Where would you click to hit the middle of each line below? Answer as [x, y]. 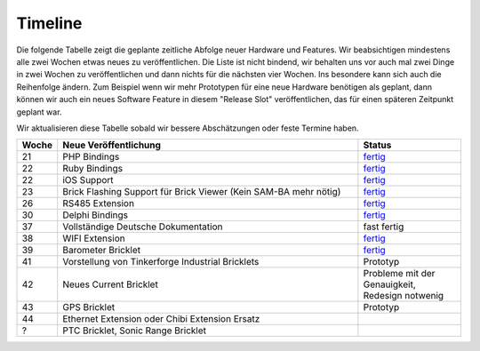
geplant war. [39, 112]
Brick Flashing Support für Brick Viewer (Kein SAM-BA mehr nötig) [202, 192]
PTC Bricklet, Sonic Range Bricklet [134, 331]
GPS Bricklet [89, 307]
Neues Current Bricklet [111, 284]
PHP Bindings [91, 157]
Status [377, 145]
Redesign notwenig [404, 296]
